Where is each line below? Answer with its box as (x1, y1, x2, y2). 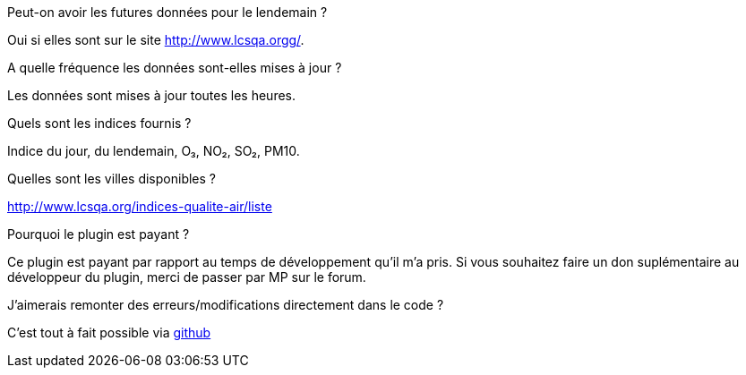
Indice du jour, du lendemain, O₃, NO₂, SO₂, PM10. (7, 143, 300, 158)
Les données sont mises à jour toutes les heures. (7, 88, 296, 103)
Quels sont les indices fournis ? (7, 115, 192, 131)
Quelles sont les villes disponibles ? (7, 171, 216, 186)
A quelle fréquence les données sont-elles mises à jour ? (7, 60, 342, 75)
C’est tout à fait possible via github (7, 325, 211, 340)
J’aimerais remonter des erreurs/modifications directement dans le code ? (7, 297, 444, 312)
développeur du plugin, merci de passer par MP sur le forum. (7, 269, 366, 285)
